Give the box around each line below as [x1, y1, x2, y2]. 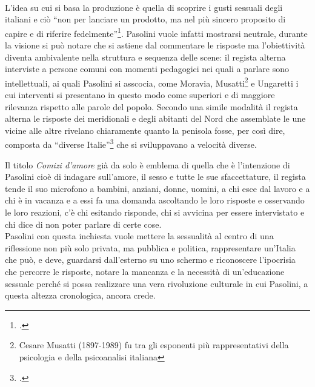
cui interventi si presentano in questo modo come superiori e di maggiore [5, 88, 275, 101]
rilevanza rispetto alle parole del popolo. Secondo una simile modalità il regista [5, 100, 298, 113]
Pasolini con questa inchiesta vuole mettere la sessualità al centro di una [5, 230, 274, 242]
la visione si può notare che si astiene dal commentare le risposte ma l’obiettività [5, 39, 305, 51]
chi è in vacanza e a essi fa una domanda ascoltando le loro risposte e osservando [5, 194, 305, 207]
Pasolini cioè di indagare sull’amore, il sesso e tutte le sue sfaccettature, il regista [5, 170, 306, 183]
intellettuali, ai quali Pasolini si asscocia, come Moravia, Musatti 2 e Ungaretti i [5, 74, 299, 89]
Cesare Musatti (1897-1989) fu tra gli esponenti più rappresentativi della [19, 339, 289, 351]
